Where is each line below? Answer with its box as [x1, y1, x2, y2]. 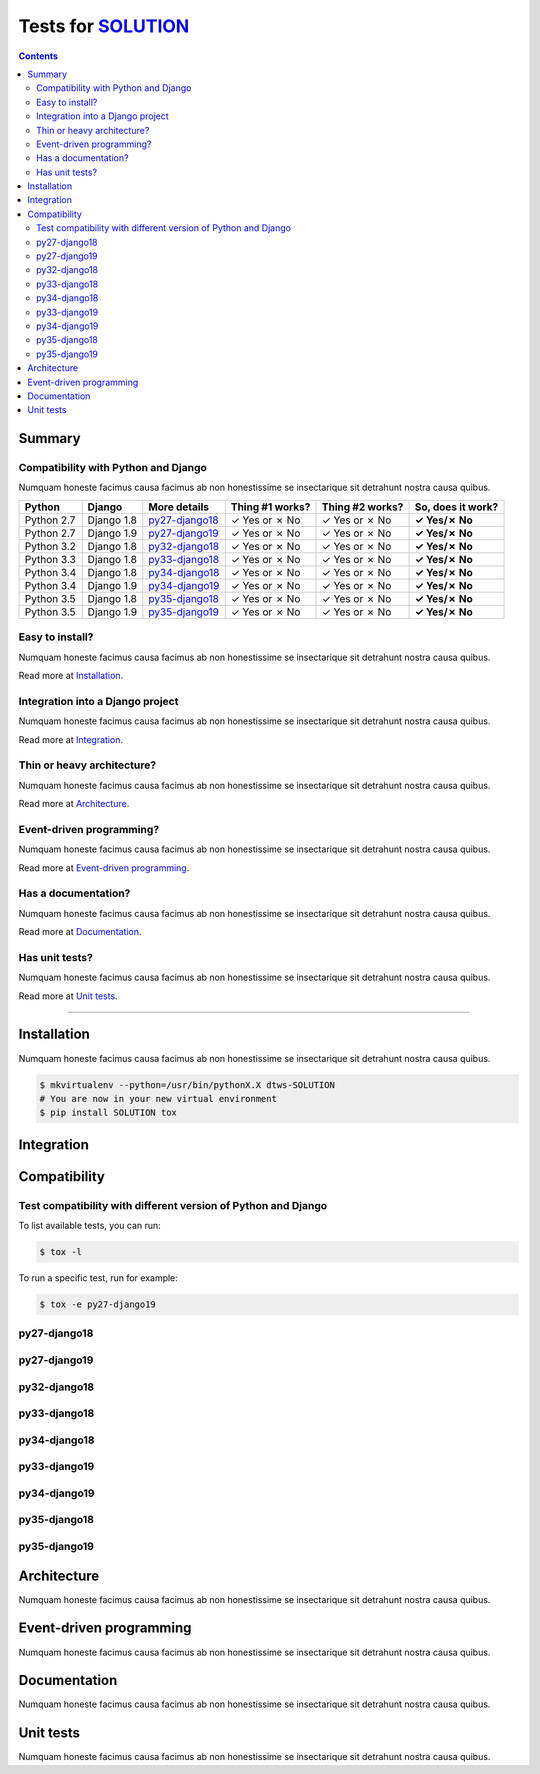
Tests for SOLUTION [18, 15, 190, 37]
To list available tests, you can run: [18, 1220, 162, 1232]
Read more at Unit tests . [18, 990, 119, 1002]
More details [148, 500, 210, 514]
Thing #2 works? [321, 500, 404, 514]
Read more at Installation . [18, 670, 124, 681]
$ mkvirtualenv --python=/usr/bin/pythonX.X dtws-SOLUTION [39, 1079, 335, 1090]
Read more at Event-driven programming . [18, 861, 190, 874]
